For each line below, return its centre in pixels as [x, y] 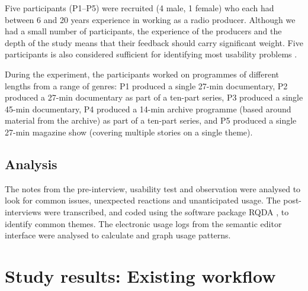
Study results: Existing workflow [140, 275]
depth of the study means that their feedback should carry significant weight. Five [154, 42]
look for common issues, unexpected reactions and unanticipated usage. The [143, 200]
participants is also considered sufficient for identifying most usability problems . [151, 54]
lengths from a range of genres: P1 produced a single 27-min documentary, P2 [146, 85]
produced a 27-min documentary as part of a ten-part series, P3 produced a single [154, 97]
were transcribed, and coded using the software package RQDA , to [166, 211]
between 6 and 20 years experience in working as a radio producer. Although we [150, 19]
